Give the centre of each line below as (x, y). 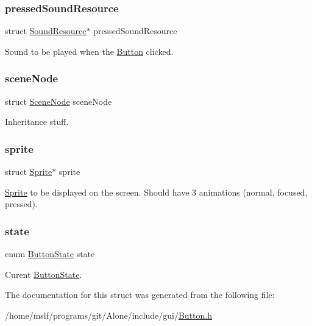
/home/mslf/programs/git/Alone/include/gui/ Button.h (108, 315)
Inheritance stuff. (37, 122)
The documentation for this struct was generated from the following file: (140, 295)
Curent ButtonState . (44, 274)
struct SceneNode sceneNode (58, 101)
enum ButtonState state (50, 254)
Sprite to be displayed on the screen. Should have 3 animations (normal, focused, (156, 192)
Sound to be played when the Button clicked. (89, 51)
